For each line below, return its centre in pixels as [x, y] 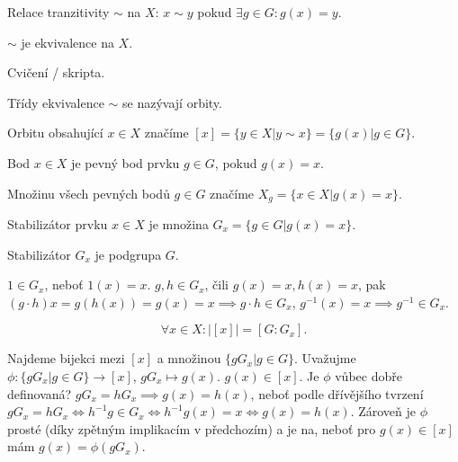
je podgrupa [128, 254]
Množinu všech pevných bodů [89, 193]
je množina [179, 224]
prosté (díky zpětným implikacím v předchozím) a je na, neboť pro [192, 428]
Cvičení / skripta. [56, 72]
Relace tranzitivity [58, 12]
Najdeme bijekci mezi [66, 358]
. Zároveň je [383, 411]
